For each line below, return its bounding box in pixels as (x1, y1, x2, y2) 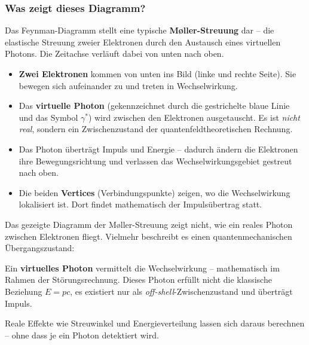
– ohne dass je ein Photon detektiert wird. (5, 328, 159, 341)
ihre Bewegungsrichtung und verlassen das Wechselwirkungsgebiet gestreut (19, 154, 292, 167)
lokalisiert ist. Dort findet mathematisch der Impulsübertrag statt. (19, 198, 262, 210)
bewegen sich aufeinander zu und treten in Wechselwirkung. (19, 79, 238, 91)
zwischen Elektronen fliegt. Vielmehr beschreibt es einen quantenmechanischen (5, 230, 292, 242)
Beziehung (5, 285, 42, 297)
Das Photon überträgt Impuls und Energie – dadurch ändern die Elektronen (19, 142, 298, 155)
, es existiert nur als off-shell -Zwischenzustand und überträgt (70, 285, 293, 297)
